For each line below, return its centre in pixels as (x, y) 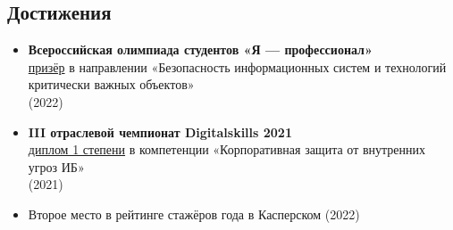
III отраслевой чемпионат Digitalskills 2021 (160, 131)
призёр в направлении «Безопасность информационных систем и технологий (237, 66)
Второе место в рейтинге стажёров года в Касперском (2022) (194, 214)
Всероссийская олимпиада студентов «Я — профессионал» (200, 49)
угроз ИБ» (56, 166)
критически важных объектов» (111, 84)
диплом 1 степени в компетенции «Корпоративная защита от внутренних (226, 149)
